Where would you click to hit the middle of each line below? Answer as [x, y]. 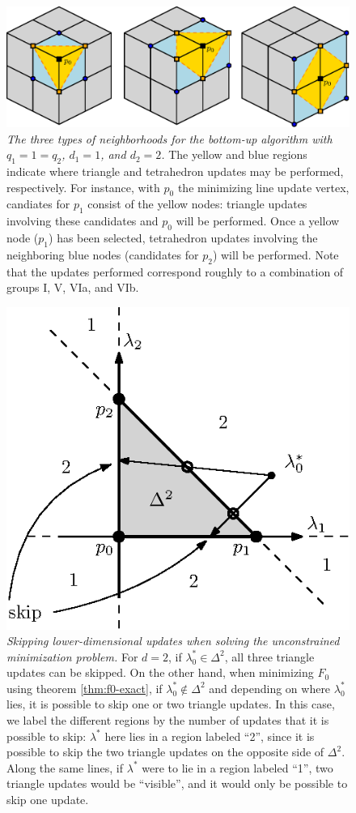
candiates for [38, 204]
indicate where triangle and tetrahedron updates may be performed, [175, 171]
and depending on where [270, 688]
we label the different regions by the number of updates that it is [168, 720]
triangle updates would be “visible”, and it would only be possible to [177, 783]
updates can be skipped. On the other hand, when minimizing [160, 672]
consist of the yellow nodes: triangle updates [197, 204]
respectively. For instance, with [83, 187]
